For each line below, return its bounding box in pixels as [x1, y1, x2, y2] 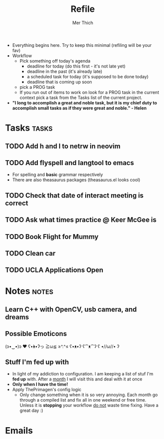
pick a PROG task [19, 84, 55, 90]
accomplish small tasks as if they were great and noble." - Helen [12, 105, 147, 111]
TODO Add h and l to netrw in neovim [5, 142, 121, 150]
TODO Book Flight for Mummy [5, 233, 98, 241]
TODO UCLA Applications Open [5, 266, 103, 274]
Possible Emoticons [5, 330, 67, 338]
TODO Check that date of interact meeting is [5, 191, 144, 200]
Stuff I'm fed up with [5, 358, 69, 367]
